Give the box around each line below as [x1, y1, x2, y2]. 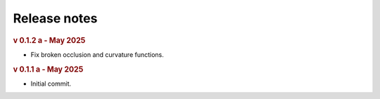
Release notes [13, 11, 98, 26]
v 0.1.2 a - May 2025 [13, 35, 86, 45]
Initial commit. [30, 79, 72, 88]
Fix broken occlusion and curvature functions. [30, 50, 165, 59]
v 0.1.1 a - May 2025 [13, 64, 84, 74]
